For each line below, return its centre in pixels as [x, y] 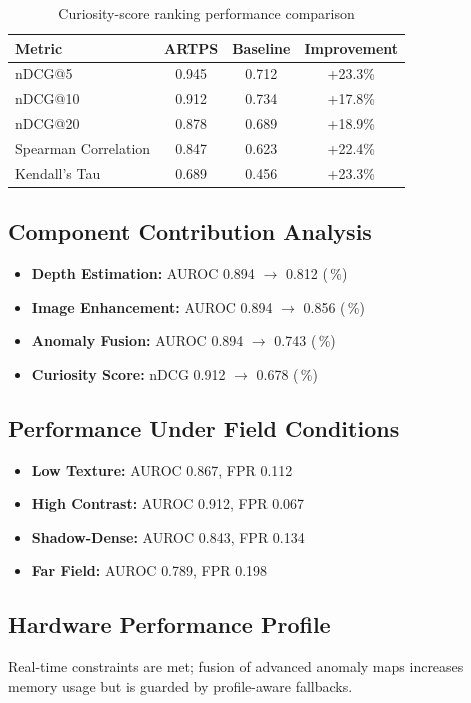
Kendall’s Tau [58, 172]
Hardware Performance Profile [169, 624]
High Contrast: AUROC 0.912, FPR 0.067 [168, 503]
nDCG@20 [47, 123]
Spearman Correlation [83, 147]
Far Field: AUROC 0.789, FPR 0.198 [149, 570]
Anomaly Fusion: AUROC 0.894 [137, 340]
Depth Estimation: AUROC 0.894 [143, 273]
